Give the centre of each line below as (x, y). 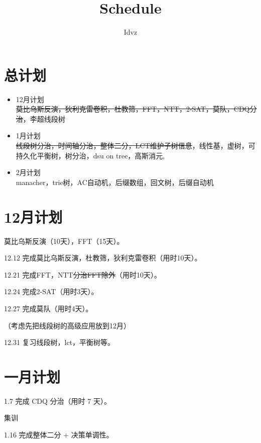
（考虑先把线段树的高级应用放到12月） (67, 325)
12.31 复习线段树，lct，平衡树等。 (59, 342)
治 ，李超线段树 (40, 118)
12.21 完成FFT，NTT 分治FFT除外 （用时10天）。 (83, 274)
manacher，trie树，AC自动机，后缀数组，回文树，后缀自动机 (115, 182)
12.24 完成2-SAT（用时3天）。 (51, 291)
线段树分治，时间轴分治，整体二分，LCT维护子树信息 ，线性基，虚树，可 (136, 146)
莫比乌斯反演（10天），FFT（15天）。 (64, 241)
